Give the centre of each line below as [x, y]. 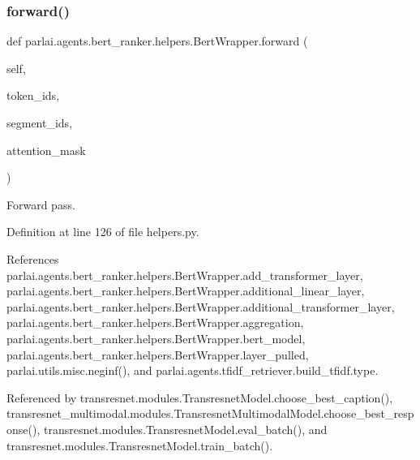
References [33, 258]
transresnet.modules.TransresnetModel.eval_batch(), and [185, 429]
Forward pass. [41, 204]
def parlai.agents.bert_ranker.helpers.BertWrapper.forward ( [157, 41]
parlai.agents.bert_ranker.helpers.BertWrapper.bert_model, [156, 338]
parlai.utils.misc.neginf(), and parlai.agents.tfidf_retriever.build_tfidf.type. [193, 370]
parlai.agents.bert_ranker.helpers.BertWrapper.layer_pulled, [158, 354]
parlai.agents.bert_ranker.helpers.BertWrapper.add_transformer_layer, [185, 275]
